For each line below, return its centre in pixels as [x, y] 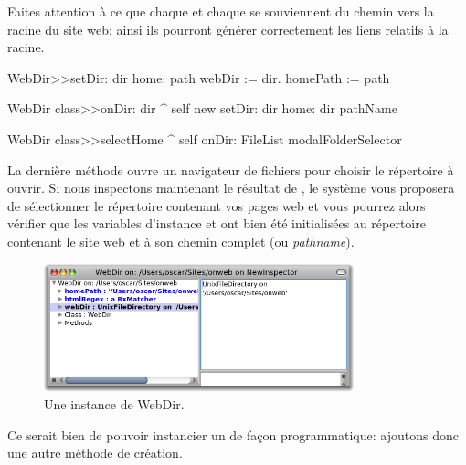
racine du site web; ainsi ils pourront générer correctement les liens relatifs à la [228, 29]
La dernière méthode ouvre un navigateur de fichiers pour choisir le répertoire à [231, 169]
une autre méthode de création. [95, 453]
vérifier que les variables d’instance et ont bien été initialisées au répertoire [217, 223]
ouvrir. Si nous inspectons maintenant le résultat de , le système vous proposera [231, 188]
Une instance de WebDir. [114, 404]
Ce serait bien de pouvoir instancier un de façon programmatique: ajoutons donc [233, 434]
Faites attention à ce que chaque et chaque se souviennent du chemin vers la [221, 11]
